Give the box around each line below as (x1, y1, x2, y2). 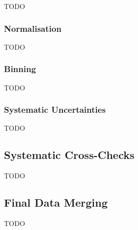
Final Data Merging (4, 195, 108, 210)
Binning (4, 63, 36, 75)
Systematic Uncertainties (4, 103, 106, 116)
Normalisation (4, 22, 62, 34)
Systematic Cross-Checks (4, 147, 135, 162)
